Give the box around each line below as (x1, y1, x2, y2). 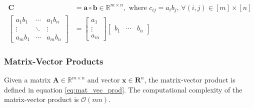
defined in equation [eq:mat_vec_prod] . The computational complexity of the (4, 84, 242, 94)
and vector (87, 74, 120, 85)
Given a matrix (4, 74, 51, 85)
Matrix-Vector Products (4, 54, 103, 67)
